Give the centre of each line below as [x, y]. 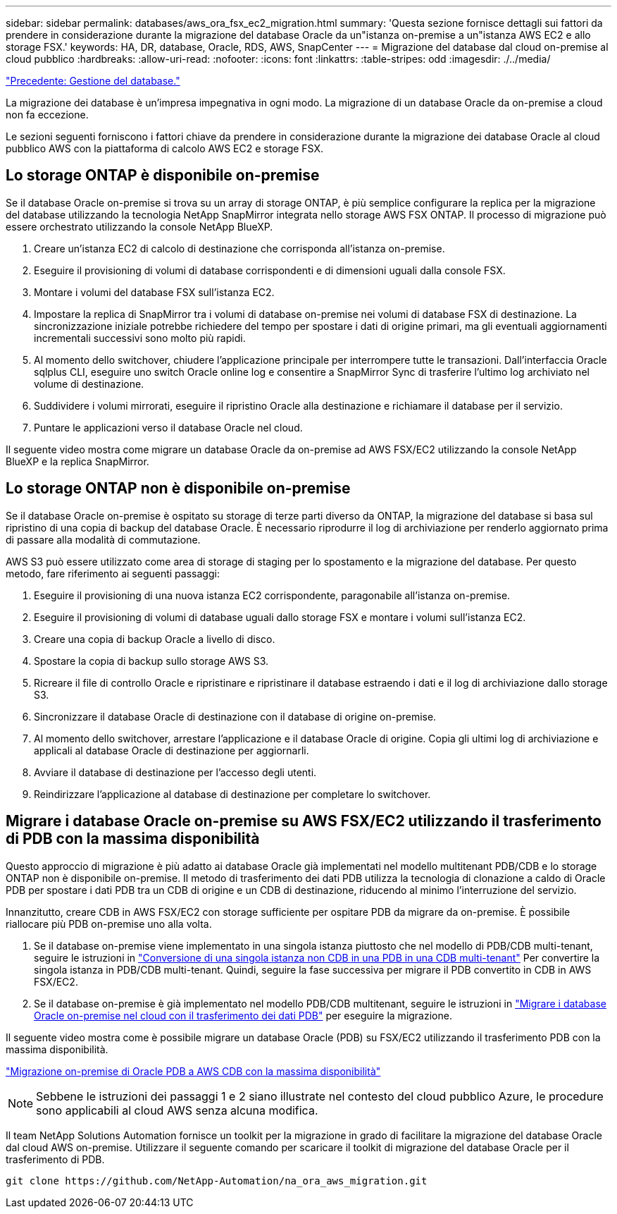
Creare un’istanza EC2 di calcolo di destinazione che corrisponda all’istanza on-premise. [239, 248]
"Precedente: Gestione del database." [93, 81]
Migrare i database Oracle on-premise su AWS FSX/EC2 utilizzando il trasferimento [304, 821]
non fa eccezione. [47, 115]
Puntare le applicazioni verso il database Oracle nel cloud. [168, 427]
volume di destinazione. [89, 384]
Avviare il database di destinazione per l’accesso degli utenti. [175, 772]
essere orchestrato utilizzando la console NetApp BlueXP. [139, 226]
